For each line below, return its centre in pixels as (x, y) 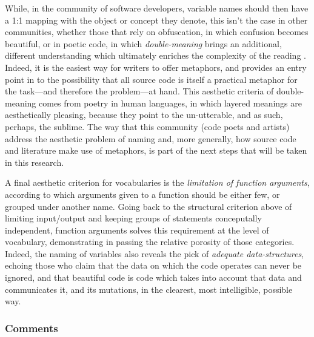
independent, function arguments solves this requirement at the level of (137, 230)
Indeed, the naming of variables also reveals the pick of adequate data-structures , (155, 253)
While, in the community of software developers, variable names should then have (157, 8)
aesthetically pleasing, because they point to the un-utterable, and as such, (144, 115)
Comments (32, 328)
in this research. (35, 162)
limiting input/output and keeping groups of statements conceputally (133, 218)
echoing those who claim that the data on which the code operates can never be (153, 265)
